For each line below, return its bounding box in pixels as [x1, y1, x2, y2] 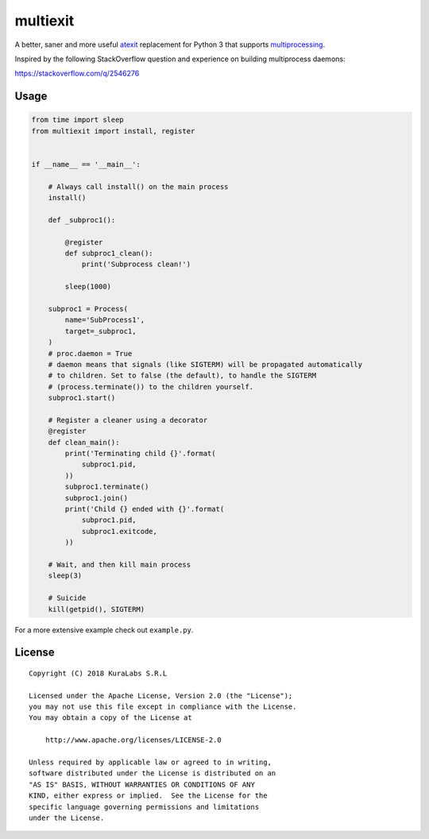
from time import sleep [31, 115, 125, 125]
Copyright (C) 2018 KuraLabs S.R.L [29, 668, 168, 678]
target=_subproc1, [64, 327, 137, 335]
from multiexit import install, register [31, 126, 195, 135]
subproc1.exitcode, [81, 527, 158, 535]
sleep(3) [48, 571, 83, 580]
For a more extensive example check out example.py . [14, 624, 194, 635]
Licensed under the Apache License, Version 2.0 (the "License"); [29, 691, 293, 700]
